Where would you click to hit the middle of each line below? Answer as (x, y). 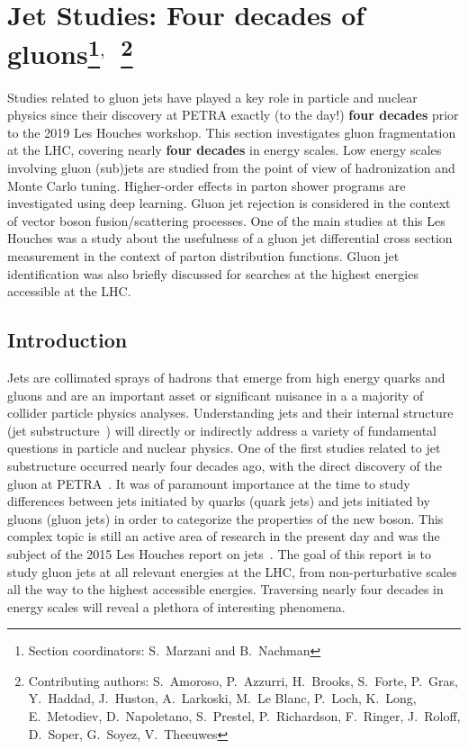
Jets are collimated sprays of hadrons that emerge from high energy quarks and (226, 377)
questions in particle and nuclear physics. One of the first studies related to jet (224, 448)
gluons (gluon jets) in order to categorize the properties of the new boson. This (225, 518)
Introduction (67, 340)
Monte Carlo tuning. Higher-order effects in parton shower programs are (207, 185)
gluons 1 (54, 52)
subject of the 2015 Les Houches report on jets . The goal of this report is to (219, 553)
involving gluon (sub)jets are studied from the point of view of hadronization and (231, 168)
